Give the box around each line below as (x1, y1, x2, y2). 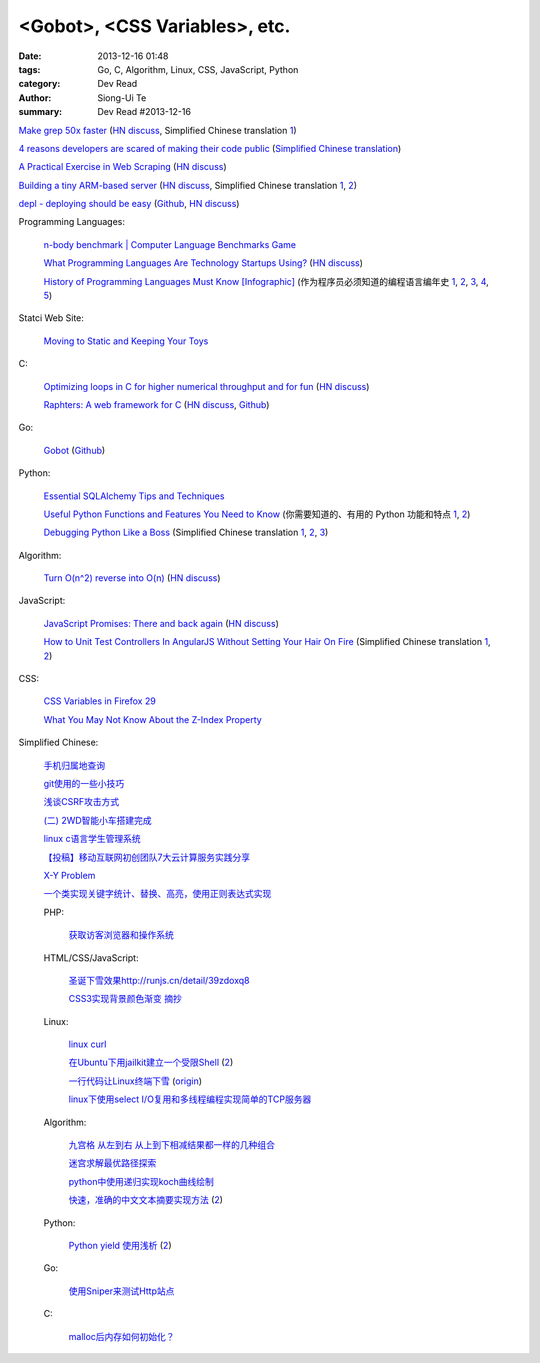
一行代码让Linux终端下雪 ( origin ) (68, 1075, 203, 1087)
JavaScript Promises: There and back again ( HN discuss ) (43, 617, 280, 629)
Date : (18, 50, 42, 62)
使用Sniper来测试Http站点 (68, 1285, 175, 1297)
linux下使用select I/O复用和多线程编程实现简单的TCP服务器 (68, 1093, 312, 1105)
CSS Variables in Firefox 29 (43, 695, 157, 707)
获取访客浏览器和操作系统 (68, 929, 174, 941)
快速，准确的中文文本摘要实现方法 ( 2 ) (68, 1194, 224, 1206)
